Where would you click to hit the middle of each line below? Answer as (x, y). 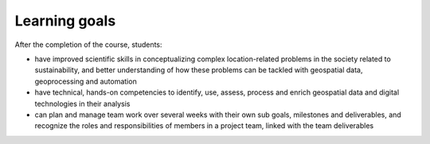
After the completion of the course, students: (88, 45)
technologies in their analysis (82, 103)
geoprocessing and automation (86, 81)
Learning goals (65, 21)
